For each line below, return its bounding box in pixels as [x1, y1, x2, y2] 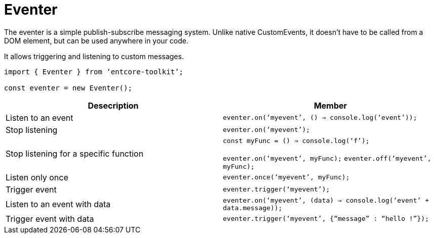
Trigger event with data [6, 213, 94, 224]
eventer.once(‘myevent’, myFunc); [223, 173, 350, 181]
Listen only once [6, 172, 68, 182]
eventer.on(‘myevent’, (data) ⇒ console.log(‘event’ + [223, 196, 429, 204]
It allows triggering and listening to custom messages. [4, 52, 184, 61]
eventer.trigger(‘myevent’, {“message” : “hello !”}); [223, 215, 429, 223]
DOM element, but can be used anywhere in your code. [4, 36, 189, 45]
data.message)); [223, 204, 283, 212]
